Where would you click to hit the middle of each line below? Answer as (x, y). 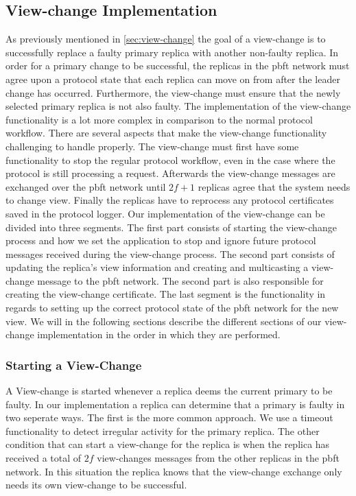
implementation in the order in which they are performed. (159, 334)
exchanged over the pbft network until (86, 186)
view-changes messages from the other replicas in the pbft (218, 458)
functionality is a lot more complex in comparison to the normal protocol (159, 119)
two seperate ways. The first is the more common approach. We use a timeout (169, 417)
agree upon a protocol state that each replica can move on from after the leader (173, 79)
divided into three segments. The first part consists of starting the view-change (171, 227)
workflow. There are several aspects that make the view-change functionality (166, 133)
